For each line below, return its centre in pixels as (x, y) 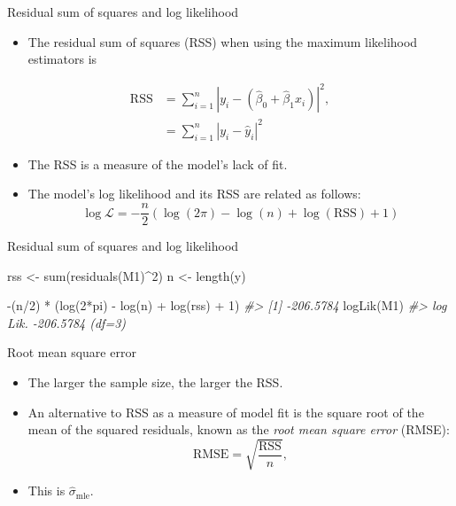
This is (46, 490)
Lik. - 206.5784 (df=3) (67, 322)
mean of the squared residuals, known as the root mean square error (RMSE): (239, 429)
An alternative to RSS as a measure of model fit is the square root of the (226, 412)
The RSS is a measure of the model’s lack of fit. (158, 163)
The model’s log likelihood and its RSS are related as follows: (194, 194)
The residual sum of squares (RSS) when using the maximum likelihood (223, 41)
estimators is (62, 59)
